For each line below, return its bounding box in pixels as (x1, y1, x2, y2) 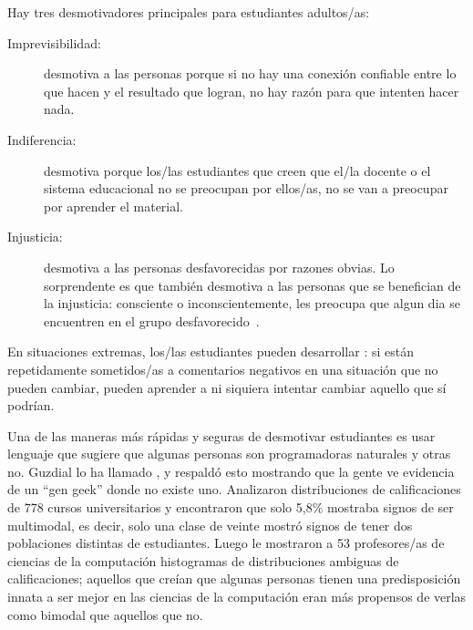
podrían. (7, 396, 55, 415)
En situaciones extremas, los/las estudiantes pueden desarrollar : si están (7, 342, 414, 361)
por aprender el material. (44, 196, 184, 215)
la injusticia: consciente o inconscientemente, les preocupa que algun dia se (44, 294, 460, 313)
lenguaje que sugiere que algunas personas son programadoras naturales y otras (7, 444, 451, 463)
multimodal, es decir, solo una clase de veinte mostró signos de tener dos (7, 515, 413, 534)
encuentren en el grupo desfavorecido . (44, 311, 260, 330)
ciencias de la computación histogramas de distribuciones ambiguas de (7, 551, 399, 570)
